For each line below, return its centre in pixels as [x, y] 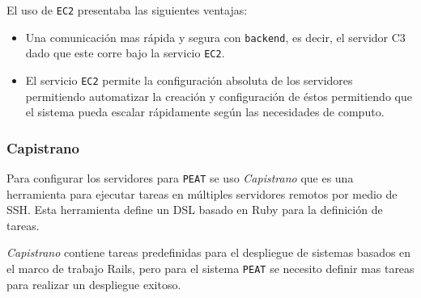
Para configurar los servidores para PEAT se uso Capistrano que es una [180, 178]
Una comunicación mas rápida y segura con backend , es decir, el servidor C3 [215, 37]
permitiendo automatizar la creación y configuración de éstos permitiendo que [219, 96]
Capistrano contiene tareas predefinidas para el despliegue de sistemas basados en [209, 252]
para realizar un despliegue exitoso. [94, 284]
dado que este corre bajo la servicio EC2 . [125, 53]
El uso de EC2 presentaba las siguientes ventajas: [127, 10]
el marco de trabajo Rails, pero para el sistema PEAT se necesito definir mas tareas [210, 269]
